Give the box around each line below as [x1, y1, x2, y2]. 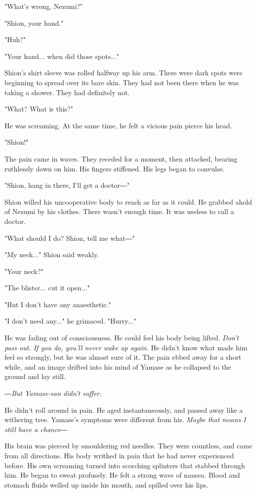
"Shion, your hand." [4, 17, 64, 28]
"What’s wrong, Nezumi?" [4, 1, 83, 11]
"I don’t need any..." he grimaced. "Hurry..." [4, 316, 136, 326]
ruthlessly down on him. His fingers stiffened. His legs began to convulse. [4, 163, 225, 173]
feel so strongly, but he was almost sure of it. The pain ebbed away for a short [4, 352, 242, 362]
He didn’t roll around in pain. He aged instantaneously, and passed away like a [4, 404, 243, 415]
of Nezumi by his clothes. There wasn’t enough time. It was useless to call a [4, 206, 234, 217]
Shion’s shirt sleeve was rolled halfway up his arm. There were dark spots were [4, 67, 243, 78]
